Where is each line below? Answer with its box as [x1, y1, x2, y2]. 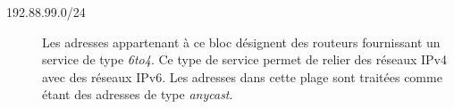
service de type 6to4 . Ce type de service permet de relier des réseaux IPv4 [42, 50, 448, 69]
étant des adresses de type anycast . [42, 85, 233, 104]
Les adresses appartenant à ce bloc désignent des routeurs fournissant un [42, 32, 441, 51]
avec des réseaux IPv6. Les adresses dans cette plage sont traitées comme [42, 67, 442, 86]
